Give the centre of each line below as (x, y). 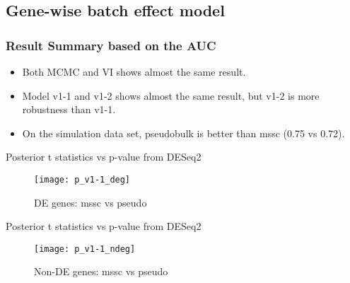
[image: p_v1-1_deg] (82, 179)
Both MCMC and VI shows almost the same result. (134, 71)
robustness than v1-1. (69, 109)
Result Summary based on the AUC (111, 45)
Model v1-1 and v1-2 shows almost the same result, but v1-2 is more (171, 95)
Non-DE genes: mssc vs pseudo (101, 271)
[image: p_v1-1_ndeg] (85, 249)
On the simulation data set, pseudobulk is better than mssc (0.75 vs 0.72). (183, 133)
